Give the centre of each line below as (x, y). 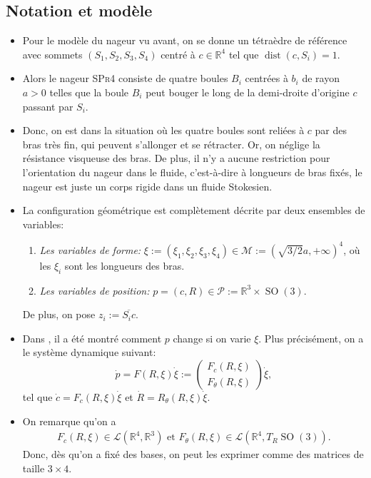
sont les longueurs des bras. (124, 265)
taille (34, 468)
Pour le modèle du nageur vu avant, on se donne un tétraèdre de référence (185, 40)
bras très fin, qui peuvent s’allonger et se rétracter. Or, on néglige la (171, 144)
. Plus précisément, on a (311, 338)
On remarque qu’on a (69, 421)
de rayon (321, 78)
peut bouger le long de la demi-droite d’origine (248, 92)
